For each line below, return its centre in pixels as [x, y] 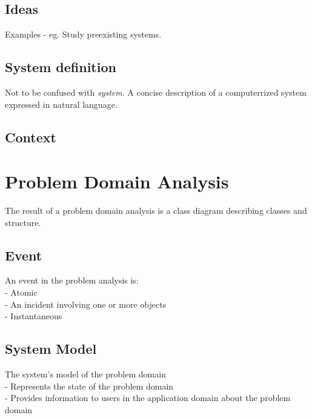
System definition [61, 67]
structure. [23, 222]
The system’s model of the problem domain [85, 374]
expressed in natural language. [61, 104]
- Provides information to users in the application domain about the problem [148, 398]
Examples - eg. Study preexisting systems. [83, 34]
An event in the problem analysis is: [72, 280]
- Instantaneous [34, 316]
